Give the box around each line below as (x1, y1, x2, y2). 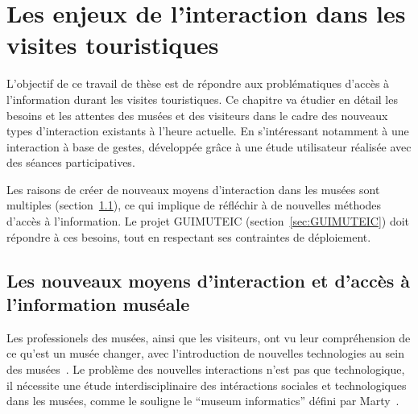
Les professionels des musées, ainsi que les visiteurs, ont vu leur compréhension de (6, 329, 411, 346)
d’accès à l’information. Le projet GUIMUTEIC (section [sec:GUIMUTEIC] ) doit (6, 213, 410, 230)
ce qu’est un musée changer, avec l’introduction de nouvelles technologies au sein (6, 345, 404, 362)
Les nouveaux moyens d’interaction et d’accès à (6, 267, 411, 292)
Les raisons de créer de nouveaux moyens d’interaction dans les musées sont (6, 180, 380, 197)
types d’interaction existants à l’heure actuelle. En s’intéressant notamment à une (6, 122, 409, 139)
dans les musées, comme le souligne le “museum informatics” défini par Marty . (6, 392, 399, 409)
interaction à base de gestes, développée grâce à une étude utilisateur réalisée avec (6, 138, 412, 155)
